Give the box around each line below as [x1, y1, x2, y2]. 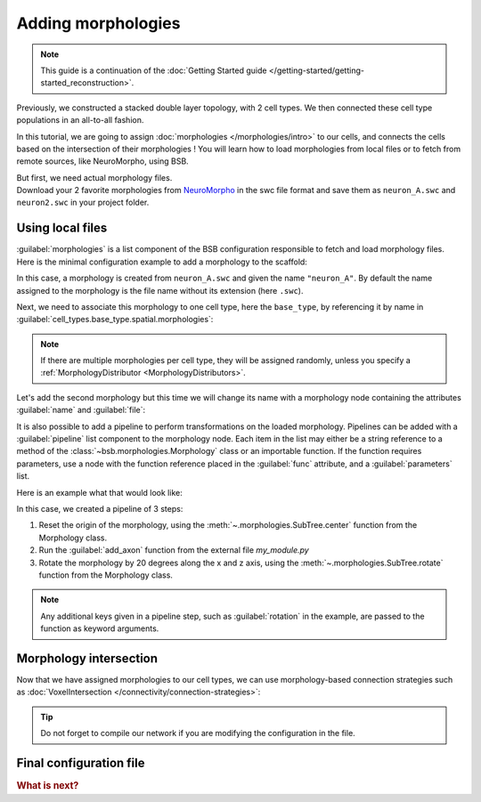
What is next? [16, 780, 79, 792]
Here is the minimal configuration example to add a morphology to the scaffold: [16, 256, 307, 267]
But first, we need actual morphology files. [16, 172, 173, 182]
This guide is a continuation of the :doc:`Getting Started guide [40, 65, 267, 76]
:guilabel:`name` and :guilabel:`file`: [16, 405, 146, 416]
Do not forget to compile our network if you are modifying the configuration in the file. [40, 728, 355, 739]
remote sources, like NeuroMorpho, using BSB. [16, 156, 189, 166]
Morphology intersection [16, 651, 159, 666]
